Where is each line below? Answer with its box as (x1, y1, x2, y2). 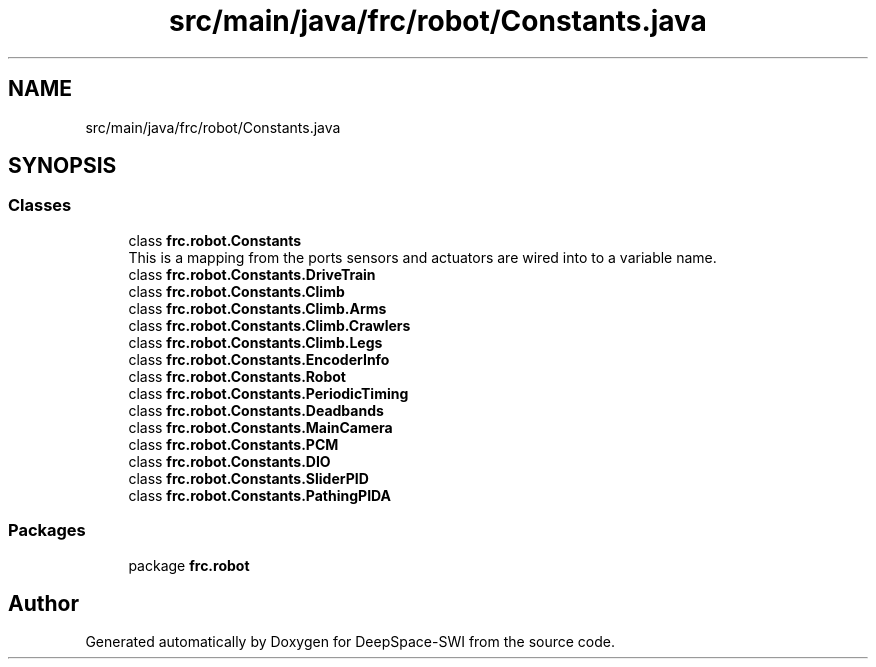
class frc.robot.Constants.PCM (128, 435, 339, 453)
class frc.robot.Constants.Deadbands (128, 401, 384, 419)
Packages (8, 520, 86, 541)
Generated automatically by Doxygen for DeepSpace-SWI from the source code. (85, 633, 616, 651)
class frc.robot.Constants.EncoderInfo (128, 350, 390, 368)
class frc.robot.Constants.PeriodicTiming (128, 384, 409, 402)
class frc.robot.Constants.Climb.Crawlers (128, 316, 411, 334)
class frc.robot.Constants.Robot (128, 367, 346, 385)
